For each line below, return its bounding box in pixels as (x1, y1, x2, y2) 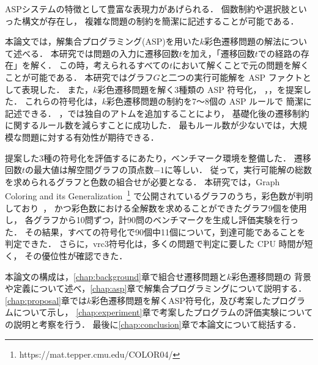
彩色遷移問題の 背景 (231, 270, 311, 282)
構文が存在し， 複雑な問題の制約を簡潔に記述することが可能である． (21, 14, 299, 27)
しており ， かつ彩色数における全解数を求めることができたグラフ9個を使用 (5, 201, 307, 214)
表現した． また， (21, 83, 93, 95)
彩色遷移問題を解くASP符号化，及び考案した (91, 293, 272, 306)
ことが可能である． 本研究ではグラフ (5, 70, 153, 83)
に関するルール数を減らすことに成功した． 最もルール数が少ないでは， (5, 119, 290, 131)
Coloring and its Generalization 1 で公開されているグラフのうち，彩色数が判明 (5, 188, 313, 202)
